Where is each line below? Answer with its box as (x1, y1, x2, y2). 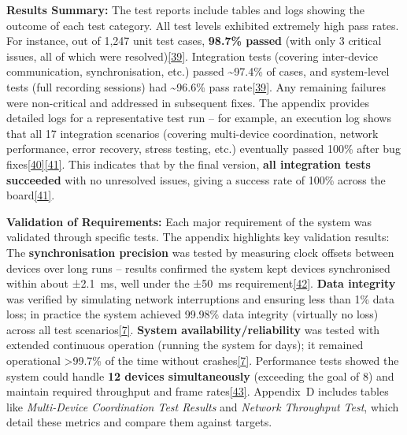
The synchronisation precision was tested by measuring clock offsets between (6, 244, 394, 260)
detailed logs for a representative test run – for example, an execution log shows (6, 110, 391, 126)
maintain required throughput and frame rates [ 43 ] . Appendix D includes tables (6, 383, 389, 400)
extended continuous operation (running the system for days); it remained (6, 336, 364, 353)
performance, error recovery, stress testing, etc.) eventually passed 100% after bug (6, 140, 401, 157)
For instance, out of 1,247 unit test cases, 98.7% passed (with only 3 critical (6, 32, 382, 49)
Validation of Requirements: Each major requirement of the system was (6, 213, 372, 229)
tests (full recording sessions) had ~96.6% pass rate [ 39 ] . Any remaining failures (6, 78, 386, 95)
